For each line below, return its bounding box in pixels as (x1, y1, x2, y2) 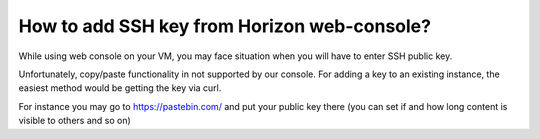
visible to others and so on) (18, 115, 132, 127)
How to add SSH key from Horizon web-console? (18, 15, 432, 37)
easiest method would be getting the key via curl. (18, 82, 222, 94)
